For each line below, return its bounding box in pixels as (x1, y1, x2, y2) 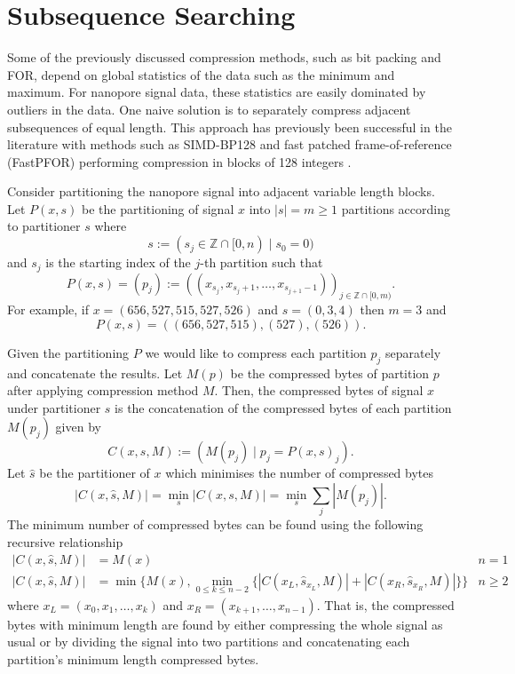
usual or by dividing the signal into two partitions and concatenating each (7, 632, 410, 651)
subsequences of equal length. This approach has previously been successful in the (7, 117, 452, 136)
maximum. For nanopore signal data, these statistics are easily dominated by (7, 83, 426, 101)
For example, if (7, 300, 90, 319)
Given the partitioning (7, 343, 130, 361)
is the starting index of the (45, 253, 191, 272)
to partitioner (7, 217, 81, 235)
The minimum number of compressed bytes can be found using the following (7, 515, 424, 534)
